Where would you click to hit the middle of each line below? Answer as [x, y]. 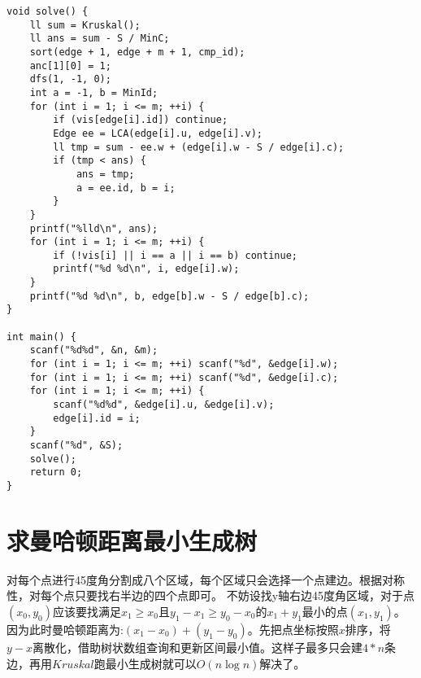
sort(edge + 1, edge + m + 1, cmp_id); [137, 52]
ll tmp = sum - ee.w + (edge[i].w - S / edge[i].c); [199, 147]
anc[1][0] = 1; [70, 66]
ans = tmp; [105, 174]
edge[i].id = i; [97, 418]
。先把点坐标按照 [293, 629]
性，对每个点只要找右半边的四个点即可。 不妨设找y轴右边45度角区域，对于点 [211, 595]
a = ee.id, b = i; [126, 188]
